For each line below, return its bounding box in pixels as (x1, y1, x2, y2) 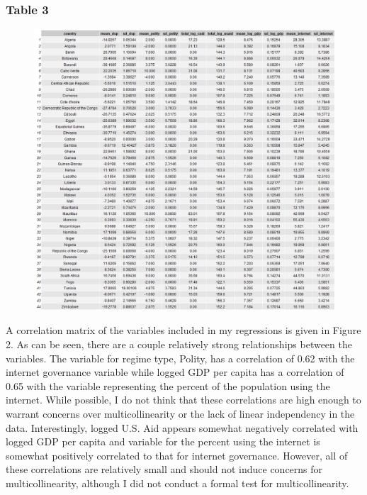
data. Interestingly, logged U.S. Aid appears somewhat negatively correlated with (6, 420, 358, 435)
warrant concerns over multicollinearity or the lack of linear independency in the (6, 406, 355, 421)
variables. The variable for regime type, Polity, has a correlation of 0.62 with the (6, 350, 355, 365)
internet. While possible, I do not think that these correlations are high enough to (6, 392, 361, 407)
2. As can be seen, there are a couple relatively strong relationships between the (6, 337, 352, 352)
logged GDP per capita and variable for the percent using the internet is (6, 434, 320, 449)
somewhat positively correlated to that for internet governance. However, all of (6, 447, 348, 462)
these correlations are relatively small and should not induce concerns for (6, 462, 323, 477)
